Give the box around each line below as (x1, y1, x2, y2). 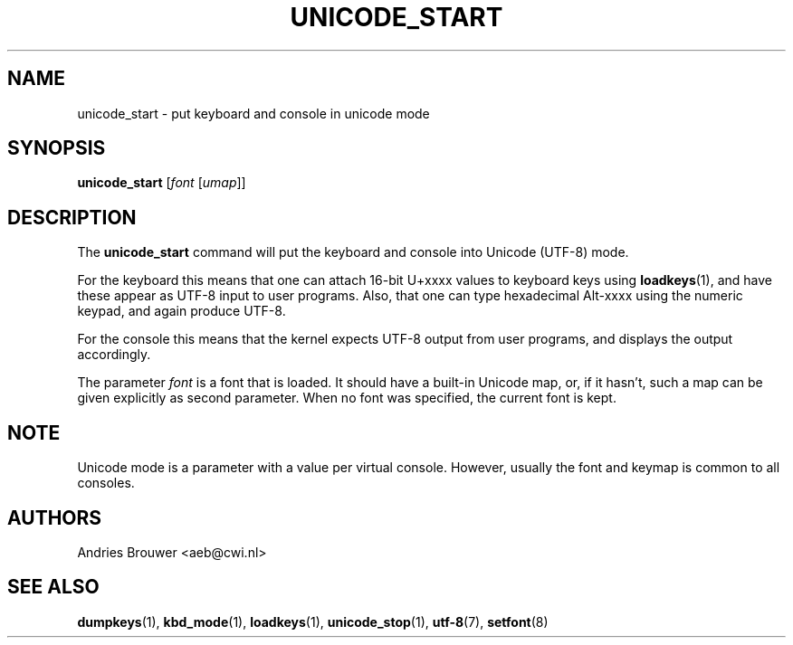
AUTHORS (7, 506, 102, 529)
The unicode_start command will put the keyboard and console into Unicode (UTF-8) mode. (77, 244, 629, 261)
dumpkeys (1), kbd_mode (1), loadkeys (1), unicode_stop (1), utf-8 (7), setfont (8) (77, 613, 549, 630)
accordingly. (77, 346, 151, 363)
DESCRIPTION (7, 205, 137, 229)
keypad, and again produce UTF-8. (77, 303, 286, 319)
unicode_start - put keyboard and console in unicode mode (77, 105, 430, 121)
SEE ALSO (7, 575, 100, 599)
